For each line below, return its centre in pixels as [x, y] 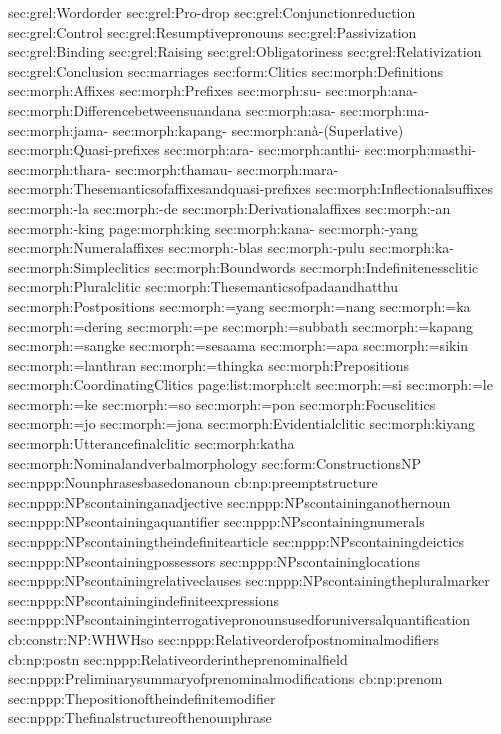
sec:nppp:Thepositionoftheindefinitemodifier [142, 697]
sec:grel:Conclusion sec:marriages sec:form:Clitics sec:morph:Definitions [226, 70]
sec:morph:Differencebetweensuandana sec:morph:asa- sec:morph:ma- [219, 109]
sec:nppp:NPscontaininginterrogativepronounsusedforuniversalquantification [239, 619]
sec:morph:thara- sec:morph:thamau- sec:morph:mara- [173, 168]
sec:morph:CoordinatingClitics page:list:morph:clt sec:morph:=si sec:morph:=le [250, 384]
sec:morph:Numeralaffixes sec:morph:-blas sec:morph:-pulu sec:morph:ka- [231, 247]
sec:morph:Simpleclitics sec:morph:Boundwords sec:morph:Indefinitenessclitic [243, 266]
